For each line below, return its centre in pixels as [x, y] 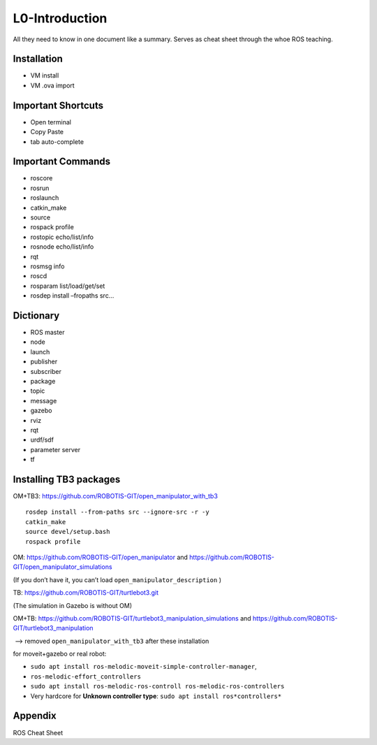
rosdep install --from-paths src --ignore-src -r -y [117, 512]
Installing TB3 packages [67, 479]
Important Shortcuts [58, 105]
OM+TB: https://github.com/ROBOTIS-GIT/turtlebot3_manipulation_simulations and [132, 618]
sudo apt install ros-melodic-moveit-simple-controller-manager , [144, 667]
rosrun [40, 188]
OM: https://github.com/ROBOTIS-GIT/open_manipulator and [101, 557]
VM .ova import [52, 85]
